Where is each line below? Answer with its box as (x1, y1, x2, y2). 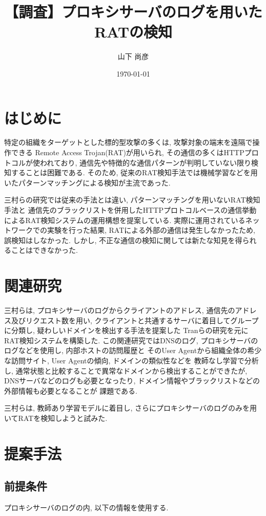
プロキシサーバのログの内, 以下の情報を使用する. (4, 502, 169, 513)
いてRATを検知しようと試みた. (4, 413, 108, 423)
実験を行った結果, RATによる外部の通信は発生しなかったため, (47, 225, 255, 235)
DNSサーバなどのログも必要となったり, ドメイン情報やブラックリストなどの (4, 375, 260, 386)
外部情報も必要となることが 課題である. (4, 385, 137, 396)
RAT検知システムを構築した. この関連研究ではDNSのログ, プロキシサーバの (4, 335, 258, 345)
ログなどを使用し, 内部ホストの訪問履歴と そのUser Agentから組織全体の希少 (4, 345, 262, 356)
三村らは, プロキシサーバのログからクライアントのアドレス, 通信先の (4, 305, 235, 316)
